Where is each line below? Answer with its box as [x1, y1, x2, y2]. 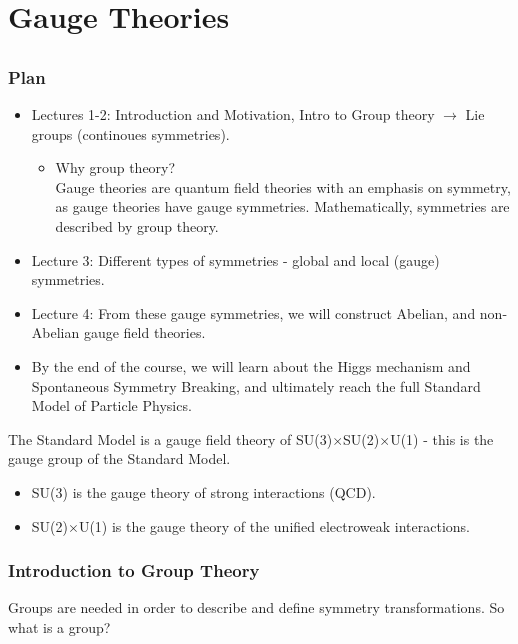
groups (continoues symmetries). [31, 123, 230, 144]
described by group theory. [55, 216, 219, 237]
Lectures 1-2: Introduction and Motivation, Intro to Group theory [31, 104, 435, 125]
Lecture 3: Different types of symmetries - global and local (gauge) [31, 249, 440, 270]
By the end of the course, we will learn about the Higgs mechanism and [31, 356, 471, 376]
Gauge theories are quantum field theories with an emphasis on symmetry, [55, 176, 511, 197]
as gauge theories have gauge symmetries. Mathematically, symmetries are [55, 196, 510, 217]
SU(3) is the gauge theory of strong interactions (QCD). [31, 481, 376, 502]
